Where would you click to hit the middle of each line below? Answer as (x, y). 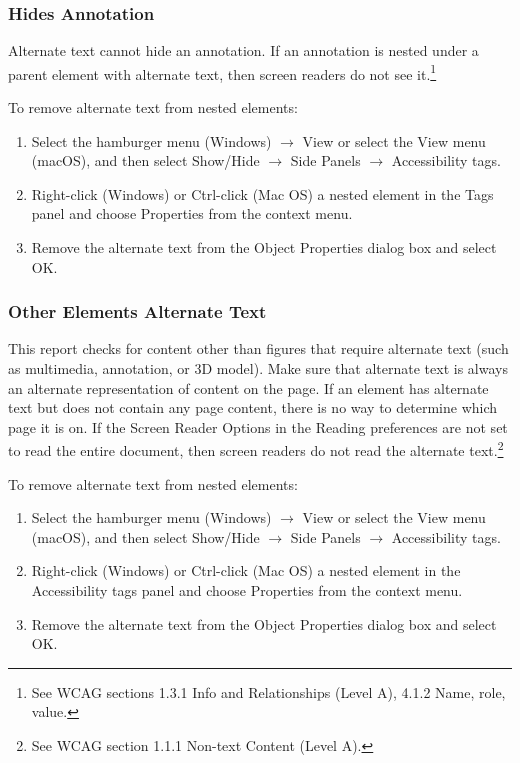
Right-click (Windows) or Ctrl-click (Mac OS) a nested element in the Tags (262, 193)
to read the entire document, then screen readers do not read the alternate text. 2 (256, 449)
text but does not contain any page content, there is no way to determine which (253, 407)
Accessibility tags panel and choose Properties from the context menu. (247, 590)
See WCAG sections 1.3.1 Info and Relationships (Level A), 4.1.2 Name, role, (268, 691)
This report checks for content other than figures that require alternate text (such (258, 348)
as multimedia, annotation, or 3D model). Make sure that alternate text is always (258, 368)
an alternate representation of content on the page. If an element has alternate (248, 387)
